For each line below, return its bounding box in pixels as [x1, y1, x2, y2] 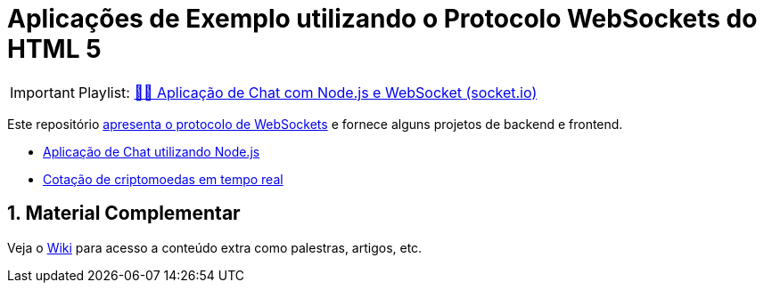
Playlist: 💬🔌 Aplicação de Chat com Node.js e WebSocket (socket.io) [78, 83, 538, 101]
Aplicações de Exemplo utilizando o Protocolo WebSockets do [7, 4, 758, 34]
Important [10, 83, 75, 101]
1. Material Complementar [7, 202, 241, 225]
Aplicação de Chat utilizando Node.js [43, 143, 260, 159]
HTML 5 [7, 34, 102, 64]
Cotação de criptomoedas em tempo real [43, 171, 283, 187]
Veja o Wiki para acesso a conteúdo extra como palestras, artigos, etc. [7, 239, 423, 255]
